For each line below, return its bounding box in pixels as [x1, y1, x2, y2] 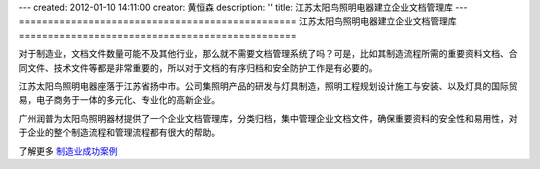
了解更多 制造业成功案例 [18, 145, 118, 157]
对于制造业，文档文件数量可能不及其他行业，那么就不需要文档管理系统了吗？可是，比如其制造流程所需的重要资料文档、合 [18, 48, 518, 60]
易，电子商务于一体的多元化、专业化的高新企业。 [18, 94, 220, 106]
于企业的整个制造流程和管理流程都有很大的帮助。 [18, 126, 220, 139]
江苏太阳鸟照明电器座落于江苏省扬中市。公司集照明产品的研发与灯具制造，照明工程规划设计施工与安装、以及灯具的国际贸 [18, 80, 518, 92]
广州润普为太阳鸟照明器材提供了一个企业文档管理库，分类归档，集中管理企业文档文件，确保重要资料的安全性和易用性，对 [18, 112, 518, 124]
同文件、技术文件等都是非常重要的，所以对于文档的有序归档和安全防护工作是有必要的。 [18, 61, 378, 74]
